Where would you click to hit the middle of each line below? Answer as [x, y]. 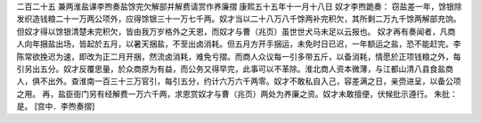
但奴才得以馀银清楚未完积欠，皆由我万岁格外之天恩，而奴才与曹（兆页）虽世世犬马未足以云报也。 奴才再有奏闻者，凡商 [236, 31]
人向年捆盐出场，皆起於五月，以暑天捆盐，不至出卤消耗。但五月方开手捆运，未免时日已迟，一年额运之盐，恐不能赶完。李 [239, 44]
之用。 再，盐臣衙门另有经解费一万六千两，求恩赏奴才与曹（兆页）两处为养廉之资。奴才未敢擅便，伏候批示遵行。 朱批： [237, 94]
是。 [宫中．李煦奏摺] [56, 106]
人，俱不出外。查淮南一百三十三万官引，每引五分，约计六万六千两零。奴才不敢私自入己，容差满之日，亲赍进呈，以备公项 [239, 81]
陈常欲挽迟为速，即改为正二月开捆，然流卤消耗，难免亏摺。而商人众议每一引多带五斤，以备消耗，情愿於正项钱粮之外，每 [239, 56]
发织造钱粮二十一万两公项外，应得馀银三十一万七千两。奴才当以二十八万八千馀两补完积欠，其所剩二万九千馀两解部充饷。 [239, 19]
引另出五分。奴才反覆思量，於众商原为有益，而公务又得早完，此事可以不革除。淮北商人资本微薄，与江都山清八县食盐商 [235, 69]
